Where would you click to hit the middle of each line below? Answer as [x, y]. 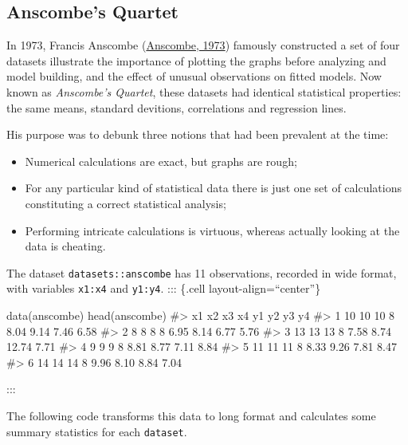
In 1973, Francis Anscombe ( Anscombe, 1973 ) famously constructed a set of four [203, 45]
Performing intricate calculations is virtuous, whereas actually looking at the [212, 230]
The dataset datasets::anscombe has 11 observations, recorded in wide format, [202, 272]
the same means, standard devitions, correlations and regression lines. [177, 107]
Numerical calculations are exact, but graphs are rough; [161, 161]
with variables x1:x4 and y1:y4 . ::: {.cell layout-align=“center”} [164, 288]
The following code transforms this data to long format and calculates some [191, 416]
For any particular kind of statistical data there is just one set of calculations [213, 188]
